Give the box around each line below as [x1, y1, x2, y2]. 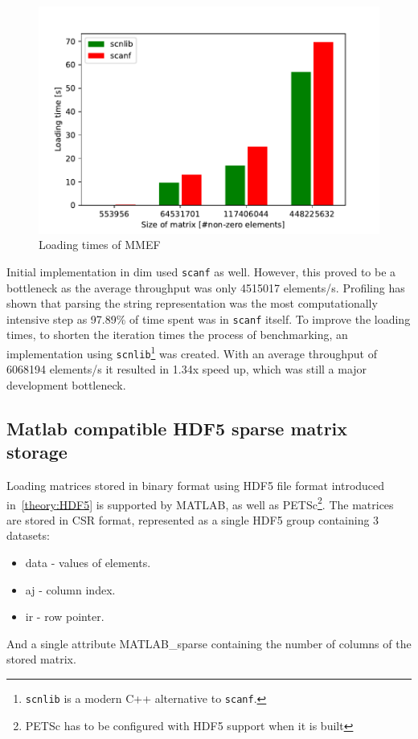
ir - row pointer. [25, 608, 104, 625]
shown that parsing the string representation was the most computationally [6, 295, 378, 312]
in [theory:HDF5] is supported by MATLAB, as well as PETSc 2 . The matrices [6, 493, 394, 512]
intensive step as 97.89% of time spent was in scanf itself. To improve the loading [6, 310, 411, 327]
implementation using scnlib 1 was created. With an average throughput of [6, 342, 377, 361]
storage [6, 439, 68, 464]
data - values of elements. [25, 554, 151, 571]
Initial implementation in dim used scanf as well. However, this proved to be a [6, 263, 396, 280]
